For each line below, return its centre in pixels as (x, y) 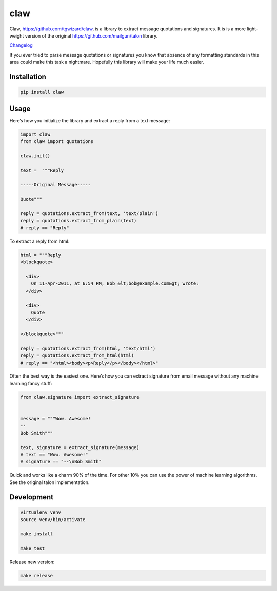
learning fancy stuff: (31, 383)
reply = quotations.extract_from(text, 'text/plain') (89, 213)
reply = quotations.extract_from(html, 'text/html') (88, 348)
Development (32, 497)
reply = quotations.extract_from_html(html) (77, 356)
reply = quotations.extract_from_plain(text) (78, 221)
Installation (28, 76)
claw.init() (35, 156)
